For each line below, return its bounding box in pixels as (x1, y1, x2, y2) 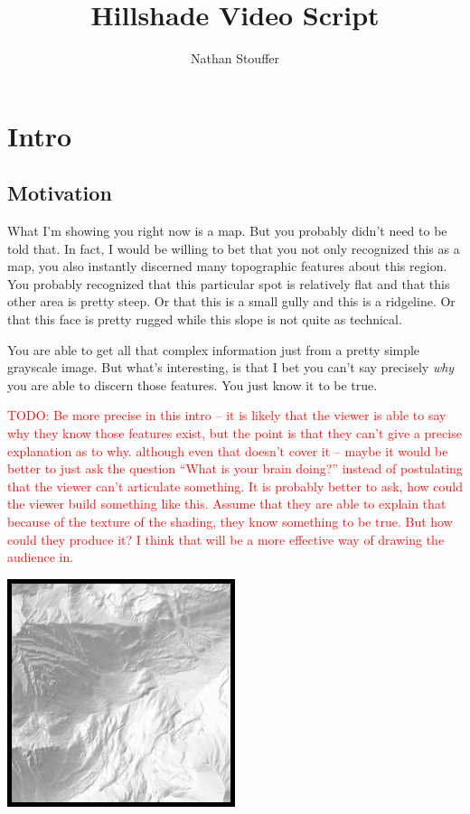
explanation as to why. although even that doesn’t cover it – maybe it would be (7, 441, 448, 460)
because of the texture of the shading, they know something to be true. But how (7, 512, 453, 531)
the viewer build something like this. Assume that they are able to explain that (7, 494, 446, 513)
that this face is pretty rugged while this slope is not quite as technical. (7, 310, 402, 329)
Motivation (7, 179, 112, 207)
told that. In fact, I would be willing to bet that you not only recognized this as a (7, 239, 460, 257)
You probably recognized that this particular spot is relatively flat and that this (7, 274, 450, 293)
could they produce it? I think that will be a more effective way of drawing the (7, 529, 445, 548)
